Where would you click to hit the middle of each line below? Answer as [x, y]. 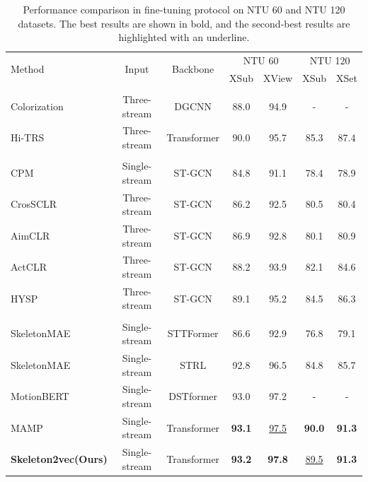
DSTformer [193, 396]
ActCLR [29, 267]
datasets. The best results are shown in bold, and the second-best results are [184, 23]
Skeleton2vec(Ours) [59, 459]
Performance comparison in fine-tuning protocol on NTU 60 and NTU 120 [184, 9]
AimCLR [30, 235]
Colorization [37, 106]
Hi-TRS [28, 137]
